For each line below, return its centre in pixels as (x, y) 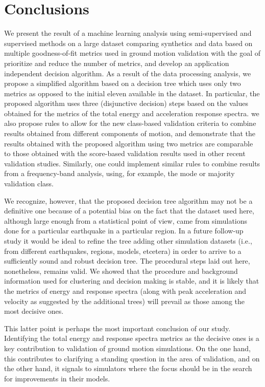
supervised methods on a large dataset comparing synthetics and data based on (128, 43)
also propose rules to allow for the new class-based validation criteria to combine (130, 123)
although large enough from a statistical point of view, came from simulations (126, 220)
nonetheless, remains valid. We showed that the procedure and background (121, 271)
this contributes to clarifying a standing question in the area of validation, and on (132, 358)
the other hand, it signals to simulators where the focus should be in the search (128, 368)
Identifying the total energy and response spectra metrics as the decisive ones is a (132, 338)
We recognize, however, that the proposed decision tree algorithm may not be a (128, 200)
